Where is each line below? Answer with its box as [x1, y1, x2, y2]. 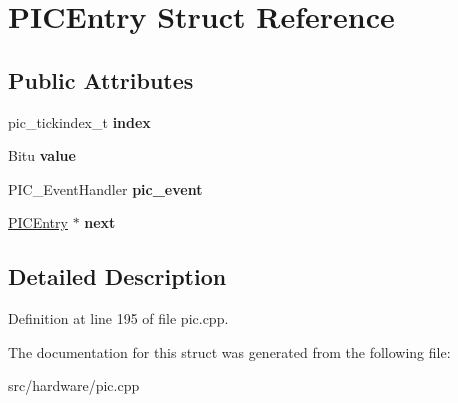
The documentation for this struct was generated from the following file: [8, 341, 451, 362]
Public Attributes [8, 64, 194, 95]
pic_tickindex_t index [8, 111, 151, 132]
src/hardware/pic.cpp [8, 375, 140, 396]
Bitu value [8, 145, 76, 166]
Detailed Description [8, 261, 227, 292]
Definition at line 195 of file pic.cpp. [8, 308, 229, 329]
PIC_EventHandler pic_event [8, 178, 203, 199]
